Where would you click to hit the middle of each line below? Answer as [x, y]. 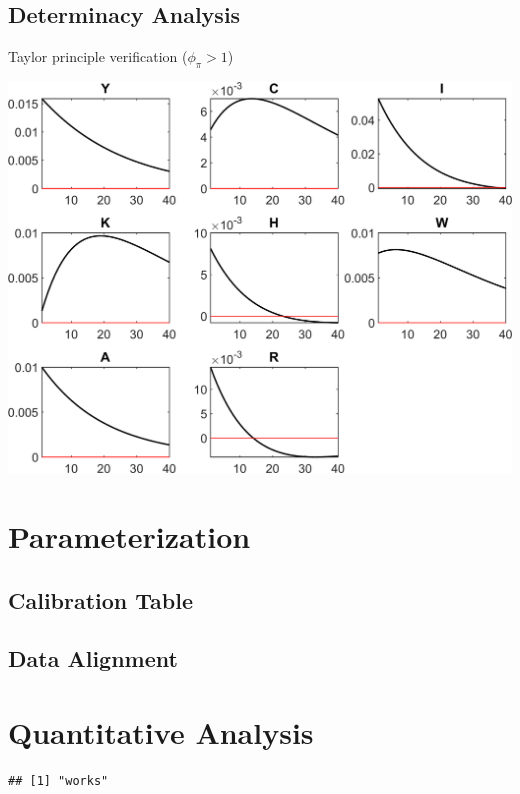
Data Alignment [93, 658]
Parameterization [129, 536]
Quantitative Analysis [161, 732]
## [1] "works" [58, 780]
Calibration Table [101, 599]
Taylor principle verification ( [98, 56]
